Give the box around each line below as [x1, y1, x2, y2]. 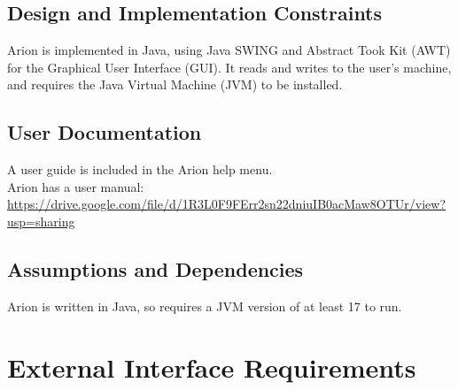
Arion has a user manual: [7, 177, 144, 195]
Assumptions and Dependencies [7, 255, 304, 282]
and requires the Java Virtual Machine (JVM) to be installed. [7, 75, 343, 94]
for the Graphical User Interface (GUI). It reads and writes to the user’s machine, [7, 57, 452, 76]
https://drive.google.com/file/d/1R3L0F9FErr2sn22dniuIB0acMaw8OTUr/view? [7, 195, 446, 213]
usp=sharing [7, 211, 75, 230]
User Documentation [7, 119, 202, 146]
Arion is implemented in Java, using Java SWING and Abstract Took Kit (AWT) [7, 41, 451, 59]
